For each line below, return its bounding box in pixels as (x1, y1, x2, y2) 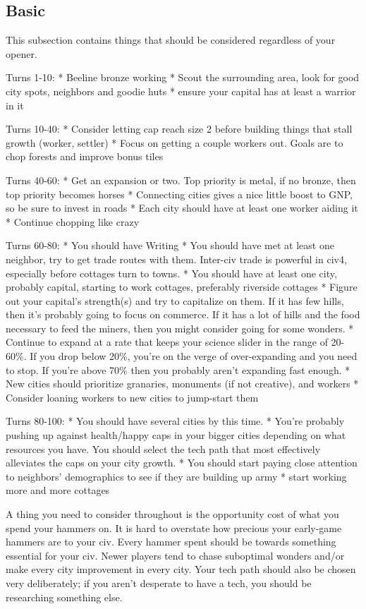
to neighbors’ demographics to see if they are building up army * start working (6, 469, 347, 483)
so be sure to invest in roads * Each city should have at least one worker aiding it (6, 200, 358, 215)
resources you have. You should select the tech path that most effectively (6, 441, 321, 456)
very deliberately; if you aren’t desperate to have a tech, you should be (6, 575, 312, 590)
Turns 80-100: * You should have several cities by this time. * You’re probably (6, 414, 345, 428)
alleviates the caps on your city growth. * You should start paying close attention (6, 455, 358, 470)
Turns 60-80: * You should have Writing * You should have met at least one (6, 238, 334, 253)
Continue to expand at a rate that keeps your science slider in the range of (6, 334, 328, 349)
